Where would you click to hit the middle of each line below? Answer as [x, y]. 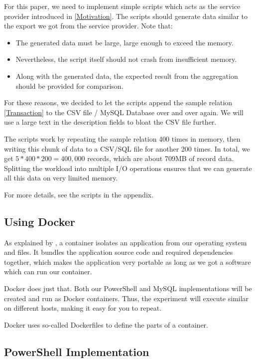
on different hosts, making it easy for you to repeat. [83, 308]
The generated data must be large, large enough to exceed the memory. [125, 42]
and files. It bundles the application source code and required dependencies [119, 252]
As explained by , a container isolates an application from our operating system [126, 242]
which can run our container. [48, 271]
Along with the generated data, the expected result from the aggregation [127, 76]
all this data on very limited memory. [61, 178]
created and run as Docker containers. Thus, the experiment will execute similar [127, 298]
